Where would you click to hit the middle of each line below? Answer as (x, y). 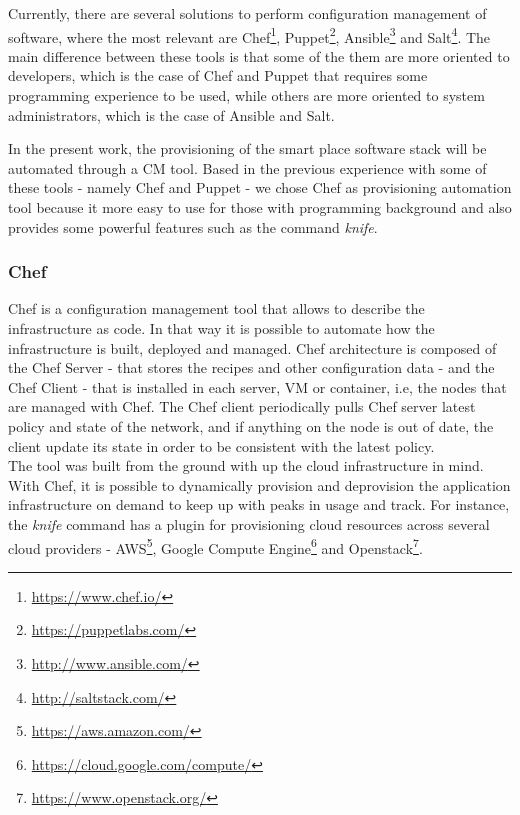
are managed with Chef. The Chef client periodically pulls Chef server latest (242, 406)
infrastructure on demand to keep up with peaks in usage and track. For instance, (259, 504)
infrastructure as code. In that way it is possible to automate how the (221, 328)
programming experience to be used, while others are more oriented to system (246, 95)
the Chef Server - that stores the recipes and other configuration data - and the (251, 367)
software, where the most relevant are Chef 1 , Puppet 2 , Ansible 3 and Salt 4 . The (249, 35)
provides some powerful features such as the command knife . (193, 226)
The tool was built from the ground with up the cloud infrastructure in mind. (246, 465)
